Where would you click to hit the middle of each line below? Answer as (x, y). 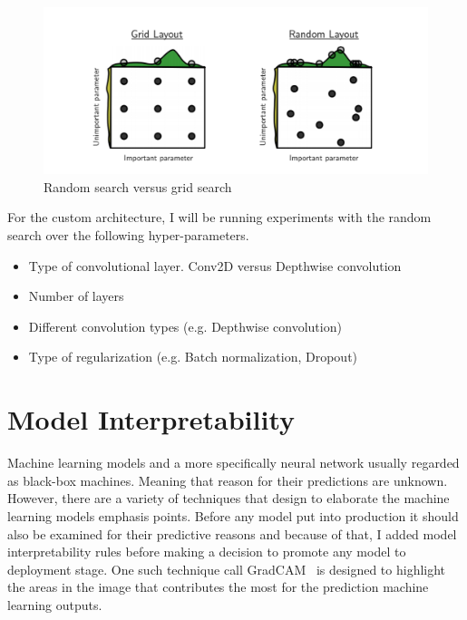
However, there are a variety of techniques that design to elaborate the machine (229, 498)
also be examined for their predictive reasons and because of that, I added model (232, 533)
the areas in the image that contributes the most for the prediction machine (218, 587)
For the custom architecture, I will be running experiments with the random (219, 217)
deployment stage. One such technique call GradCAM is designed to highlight (227, 569)
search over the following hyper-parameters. (128, 235)
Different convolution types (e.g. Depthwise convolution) (185, 326)
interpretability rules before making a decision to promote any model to (207, 552)
